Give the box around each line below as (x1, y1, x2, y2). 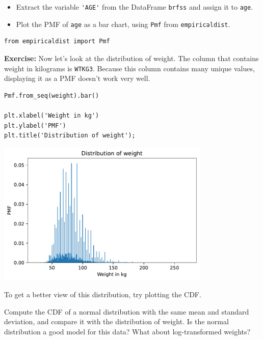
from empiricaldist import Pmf (4, 38, 110, 45)
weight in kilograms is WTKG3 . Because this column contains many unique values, (4, 63, 255, 73)
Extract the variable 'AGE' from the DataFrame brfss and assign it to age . (16, 2, 253, 12)
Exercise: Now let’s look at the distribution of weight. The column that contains (4, 52, 259, 63)
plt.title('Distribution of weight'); (4, 132, 136, 139)
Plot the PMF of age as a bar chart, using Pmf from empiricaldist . (16, 18, 230, 29)
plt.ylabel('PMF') (4, 122, 66, 129)
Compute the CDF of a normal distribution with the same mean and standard (4, 306, 249, 317)
